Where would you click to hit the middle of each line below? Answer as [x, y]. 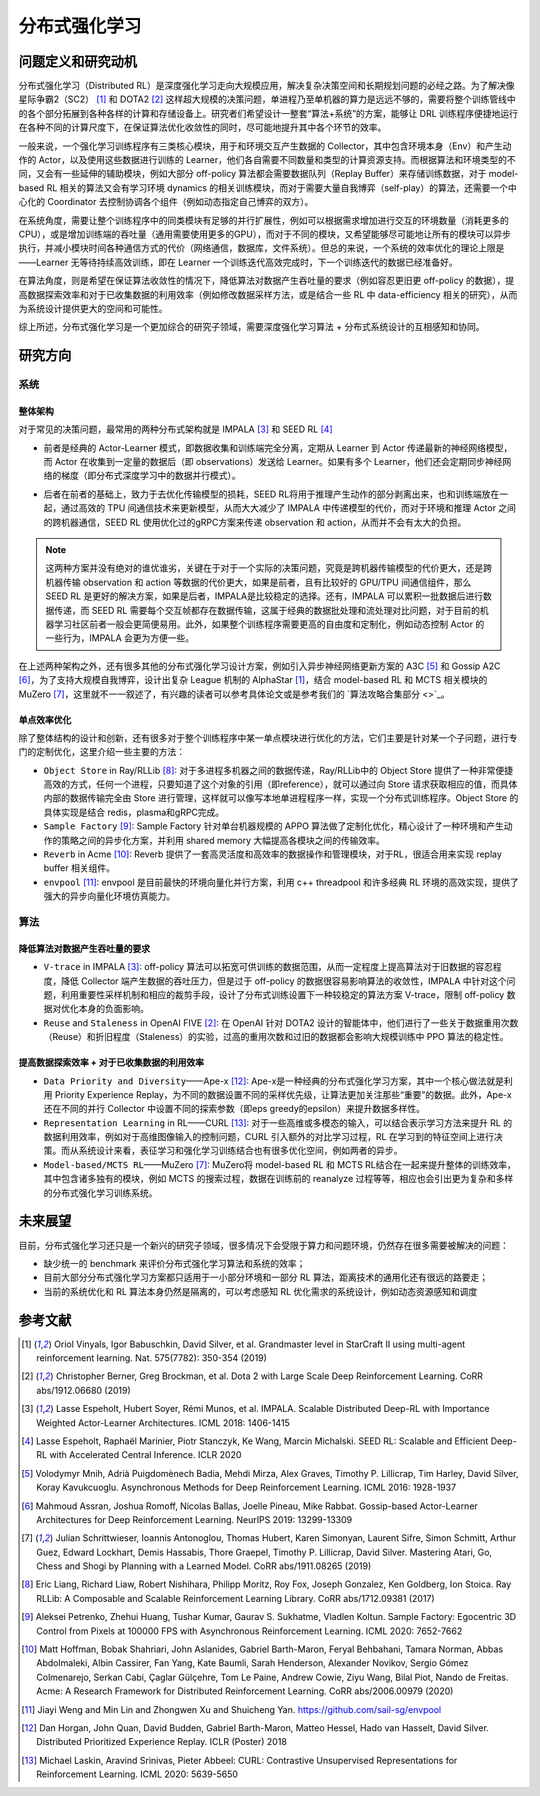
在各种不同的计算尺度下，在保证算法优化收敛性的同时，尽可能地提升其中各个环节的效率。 [202, 127]
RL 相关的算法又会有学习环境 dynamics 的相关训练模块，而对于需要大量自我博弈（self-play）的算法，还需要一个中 [281, 187]
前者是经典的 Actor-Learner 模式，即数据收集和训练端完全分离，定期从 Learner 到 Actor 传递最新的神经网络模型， [278, 447]
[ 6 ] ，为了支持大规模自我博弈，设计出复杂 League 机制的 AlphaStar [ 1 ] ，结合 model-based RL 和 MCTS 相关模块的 [253, 680]
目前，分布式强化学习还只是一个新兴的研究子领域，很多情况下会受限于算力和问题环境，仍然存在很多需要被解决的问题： [263, 1245]
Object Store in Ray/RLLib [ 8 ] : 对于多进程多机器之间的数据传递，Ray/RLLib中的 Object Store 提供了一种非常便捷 [278, 770]
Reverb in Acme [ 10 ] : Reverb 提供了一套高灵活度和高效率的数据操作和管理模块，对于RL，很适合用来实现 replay [272, 854]
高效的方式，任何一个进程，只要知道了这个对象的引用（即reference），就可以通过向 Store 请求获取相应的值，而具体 [280, 784]
